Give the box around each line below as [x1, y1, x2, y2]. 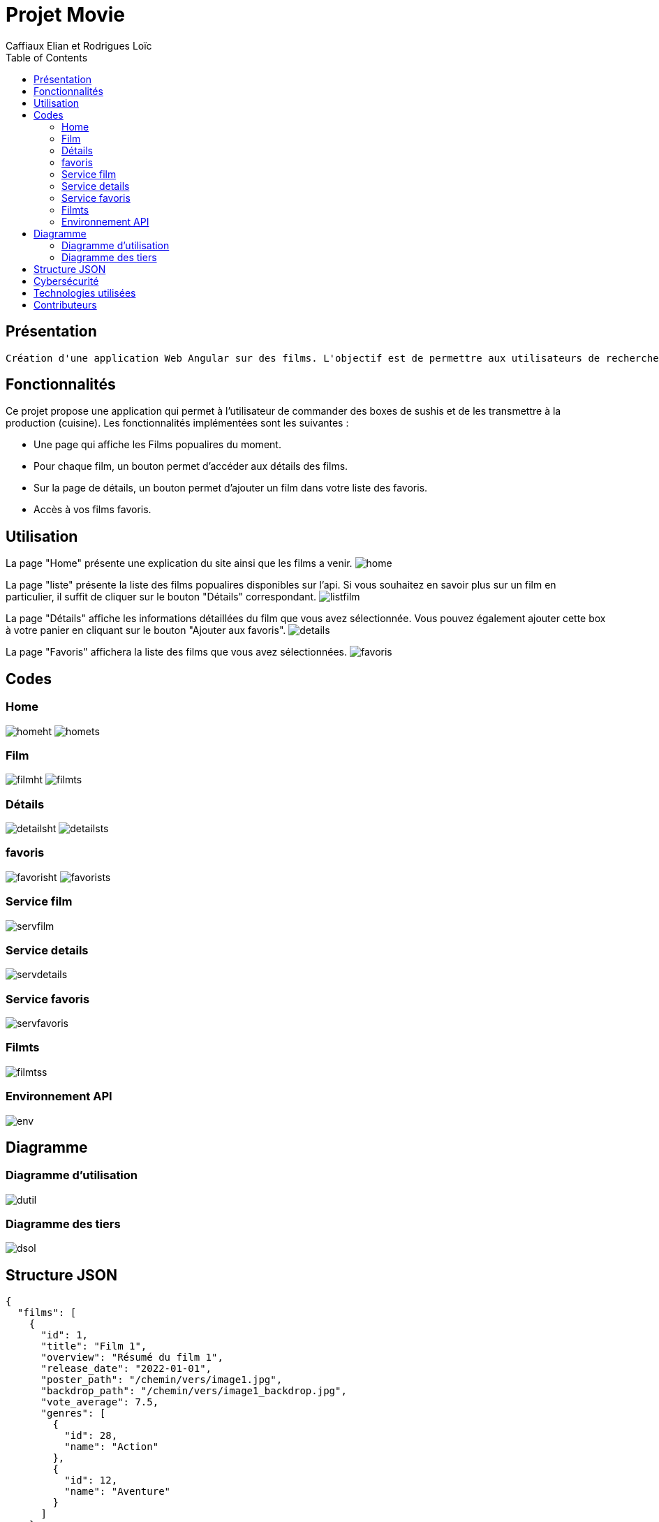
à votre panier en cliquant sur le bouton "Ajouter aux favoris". [6, 624, 286, 637]
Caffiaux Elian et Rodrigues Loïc [6, 39, 152, 52]
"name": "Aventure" [64, 1486, 171, 1498]
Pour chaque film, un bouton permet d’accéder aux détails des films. [34, 460, 348, 473]
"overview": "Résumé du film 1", [40, 1352, 223, 1364]
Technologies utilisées [34, 286, 136, 299]
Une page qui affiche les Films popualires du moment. [34, 438, 281, 451]
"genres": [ [40, 1408, 106, 1419]
